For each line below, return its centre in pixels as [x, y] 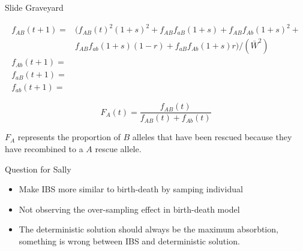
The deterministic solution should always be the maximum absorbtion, [148, 229]
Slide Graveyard [34, 7]
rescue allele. [118, 148]
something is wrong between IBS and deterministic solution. [129, 241]
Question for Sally [38, 169]
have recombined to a [44, 148]
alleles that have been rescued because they [212, 137]
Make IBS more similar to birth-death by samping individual [131, 189]
